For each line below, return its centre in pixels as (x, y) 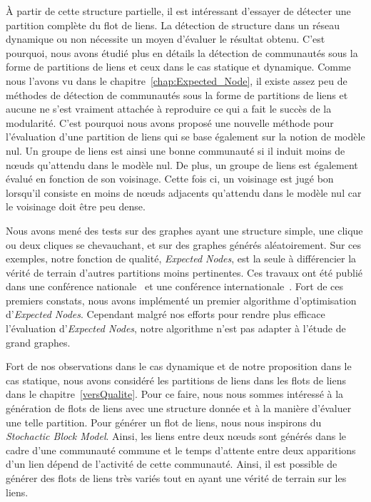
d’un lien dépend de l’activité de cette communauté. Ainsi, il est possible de (172, 464)
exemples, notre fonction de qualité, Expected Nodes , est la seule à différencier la (181, 258)
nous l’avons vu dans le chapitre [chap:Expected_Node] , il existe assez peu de (177, 80)
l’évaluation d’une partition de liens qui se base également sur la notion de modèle (185, 137)
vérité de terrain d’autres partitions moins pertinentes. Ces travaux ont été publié (184, 272)
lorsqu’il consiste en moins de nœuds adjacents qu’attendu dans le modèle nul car (184, 192)
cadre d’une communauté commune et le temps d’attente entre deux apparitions (181, 450)
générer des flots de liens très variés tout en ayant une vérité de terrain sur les (176, 478)
